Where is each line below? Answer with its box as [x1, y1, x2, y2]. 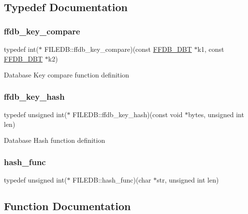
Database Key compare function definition [4, 70, 129, 80]
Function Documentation [4, 198, 131, 213]
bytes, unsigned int [188, 109, 244, 119]
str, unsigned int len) [157, 175, 219, 184]
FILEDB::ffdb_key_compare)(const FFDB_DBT [44, 44, 192, 54]
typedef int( [4, 44, 39, 54]
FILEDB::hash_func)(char [73, 175, 151, 184]
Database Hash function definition [4, 135, 105, 145]
